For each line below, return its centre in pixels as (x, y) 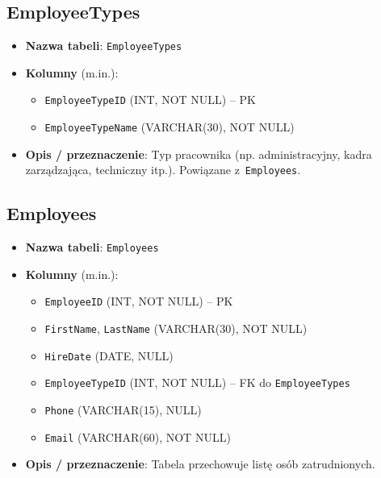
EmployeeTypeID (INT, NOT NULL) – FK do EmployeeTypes (197, 382)
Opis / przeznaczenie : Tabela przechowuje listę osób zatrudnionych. (200, 464)
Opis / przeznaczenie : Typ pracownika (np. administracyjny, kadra (199, 154)
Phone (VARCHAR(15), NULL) (123, 410)
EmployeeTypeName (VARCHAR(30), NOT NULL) (170, 127)
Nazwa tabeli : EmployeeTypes (104, 46)
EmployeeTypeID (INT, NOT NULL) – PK (151, 100)
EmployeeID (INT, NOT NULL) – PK (139, 301)
